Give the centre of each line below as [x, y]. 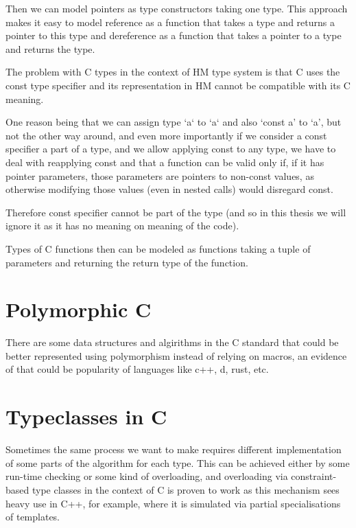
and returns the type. [50, 48]
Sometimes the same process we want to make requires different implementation [174, 449]
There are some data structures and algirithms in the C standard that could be [172, 342]
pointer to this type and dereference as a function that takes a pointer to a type [174, 35]
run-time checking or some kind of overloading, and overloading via [147, 476]
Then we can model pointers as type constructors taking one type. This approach [177, 8]
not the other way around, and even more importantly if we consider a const [166, 135]
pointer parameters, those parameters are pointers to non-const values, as [160, 175]
